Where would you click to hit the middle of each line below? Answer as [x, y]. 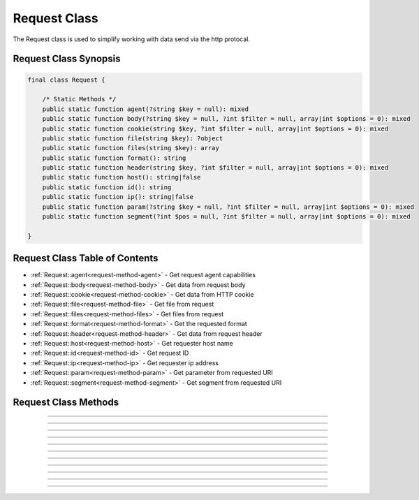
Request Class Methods [66, 403]
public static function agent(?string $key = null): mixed [146, 109]
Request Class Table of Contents [86, 258]
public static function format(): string [114, 158]
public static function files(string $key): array [131, 148]
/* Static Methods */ [79, 99]
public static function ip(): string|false [118, 197]
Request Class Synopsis [67, 59]
